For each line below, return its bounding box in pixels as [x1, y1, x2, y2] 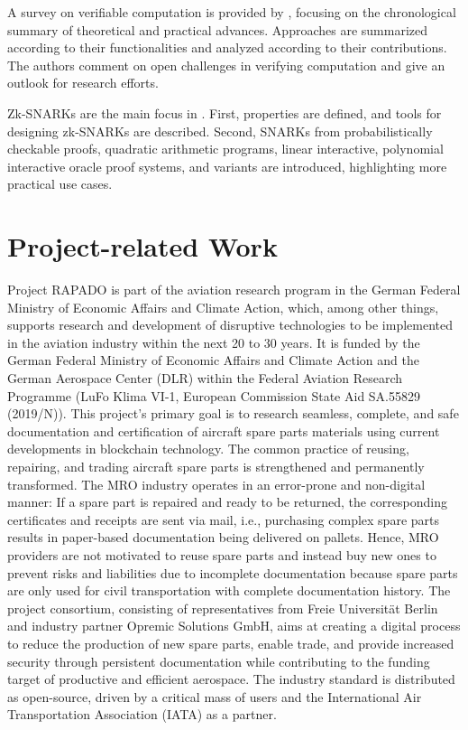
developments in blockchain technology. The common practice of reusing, [7, 439, 409, 458]
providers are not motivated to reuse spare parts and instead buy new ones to [7, 545, 436, 564]
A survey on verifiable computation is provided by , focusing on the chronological [7, 3, 456, 21]
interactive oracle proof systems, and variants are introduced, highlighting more [7, 156, 447, 175]
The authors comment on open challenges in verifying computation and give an [7, 55, 445, 74]
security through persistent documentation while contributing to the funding [7, 651, 430, 670]
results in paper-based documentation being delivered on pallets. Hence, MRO [7, 528, 439, 547]
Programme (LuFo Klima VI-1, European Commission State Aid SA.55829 [7, 386, 421, 405]
